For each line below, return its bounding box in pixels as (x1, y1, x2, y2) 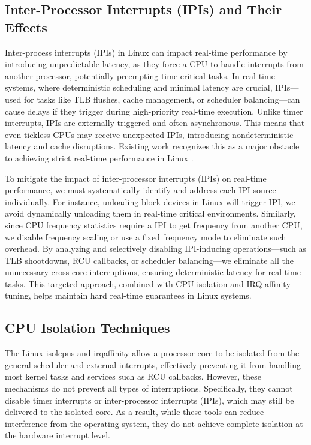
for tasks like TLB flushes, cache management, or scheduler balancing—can (23, 92, 300, 105)
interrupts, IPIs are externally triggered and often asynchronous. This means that (5, 116, 305, 129)
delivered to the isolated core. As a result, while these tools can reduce (5, 405, 264, 418)
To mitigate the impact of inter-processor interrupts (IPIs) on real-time (5, 172, 267, 184)
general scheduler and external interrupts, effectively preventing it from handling (5, 358, 301, 371)
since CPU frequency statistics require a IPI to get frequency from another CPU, (5, 218, 303, 231)
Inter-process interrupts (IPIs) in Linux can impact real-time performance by (5, 46, 288, 58)
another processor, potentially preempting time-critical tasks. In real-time (5, 69, 275, 82)
